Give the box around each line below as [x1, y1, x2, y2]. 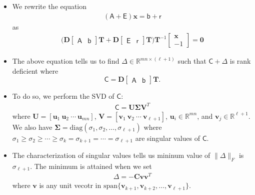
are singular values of [135, 132, 200, 143]
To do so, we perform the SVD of [12, 91, 114, 101]
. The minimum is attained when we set [30, 160, 152, 171]
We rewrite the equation [12, 1, 87, 11]
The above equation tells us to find [12, 56, 119, 66]
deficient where [12, 65, 58, 76]
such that [177, 56, 206, 66]
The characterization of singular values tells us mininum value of [12, 150, 210, 160]
